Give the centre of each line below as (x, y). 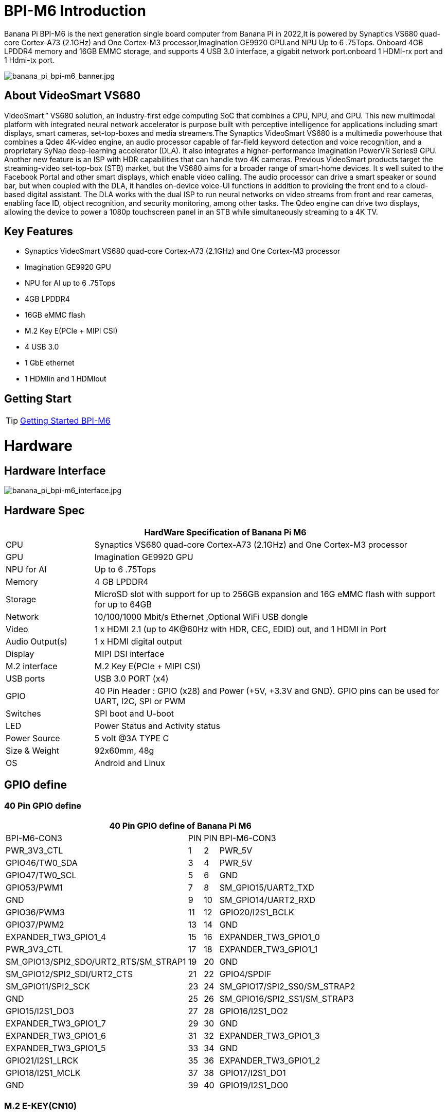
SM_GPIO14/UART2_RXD (267, 900)
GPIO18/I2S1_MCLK (43, 1073)
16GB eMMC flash (55, 315)
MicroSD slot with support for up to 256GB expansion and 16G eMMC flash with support (265, 594)
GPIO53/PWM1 (34, 888)
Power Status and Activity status (157, 726)
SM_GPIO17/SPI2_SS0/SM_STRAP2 (287, 987)
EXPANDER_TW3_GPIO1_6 (56, 1036)
